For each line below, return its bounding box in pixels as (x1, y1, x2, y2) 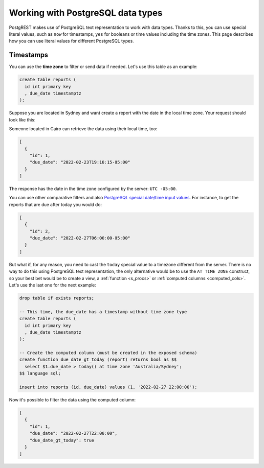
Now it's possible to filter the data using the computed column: (9, 397, 136, 402)
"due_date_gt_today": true (29, 437, 95, 443)
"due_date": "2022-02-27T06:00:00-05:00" (29, 235, 131, 241)
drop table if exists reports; (19, 295, 95, 301)
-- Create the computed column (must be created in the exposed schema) (19, 350, 198, 356)
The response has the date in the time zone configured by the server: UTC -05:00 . (9, 186, 177, 192)
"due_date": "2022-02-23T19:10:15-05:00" (29, 160, 131, 165)
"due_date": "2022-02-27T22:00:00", (29, 431, 117, 436)
